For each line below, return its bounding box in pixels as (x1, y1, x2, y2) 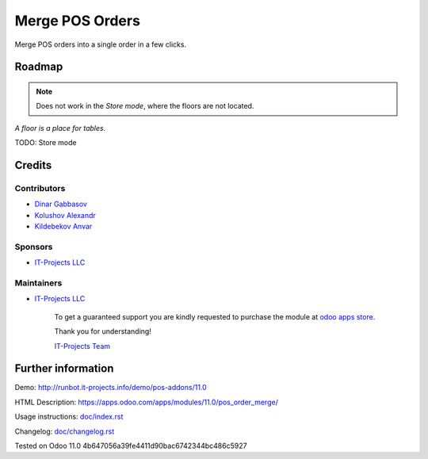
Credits (14, 159, 52, 172)
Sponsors (14, 241, 53, 252)
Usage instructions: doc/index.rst (14, 412, 124, 422)
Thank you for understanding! (54, 327, 152, 336)
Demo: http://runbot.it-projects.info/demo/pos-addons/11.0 (14, 383, 208, 392)
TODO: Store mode (14, 138, 77, 147)
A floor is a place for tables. (14, 123, 106, 132)
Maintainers (14, 277, 63, 289)
